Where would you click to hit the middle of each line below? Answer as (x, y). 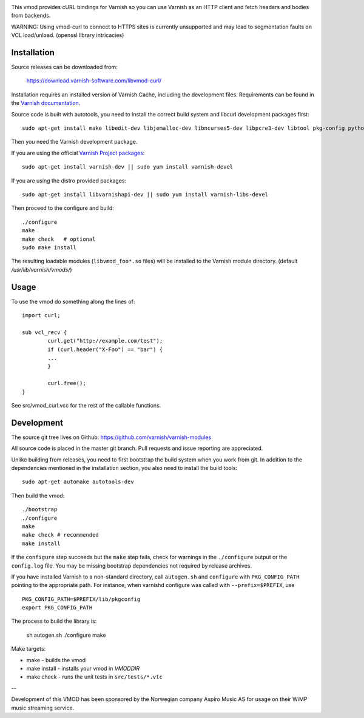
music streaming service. (43, 708)
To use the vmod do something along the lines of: (73, 301)
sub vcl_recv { (45, 332)
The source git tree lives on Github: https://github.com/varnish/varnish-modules (111, 437)
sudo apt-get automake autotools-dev (78, 482)
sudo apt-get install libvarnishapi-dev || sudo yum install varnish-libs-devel (145, 194)
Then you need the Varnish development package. (74, 142)
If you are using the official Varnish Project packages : (78, 153)
